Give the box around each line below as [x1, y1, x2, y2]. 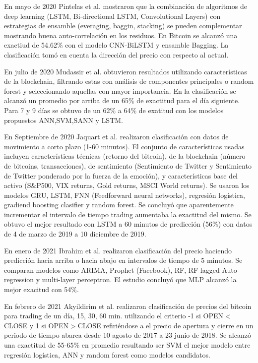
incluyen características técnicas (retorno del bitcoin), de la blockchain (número [4, 151, 246, 161]
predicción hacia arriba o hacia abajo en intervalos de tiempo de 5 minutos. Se [4, 255, 243, 265]
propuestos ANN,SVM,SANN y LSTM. [4, 115, 123, 125]
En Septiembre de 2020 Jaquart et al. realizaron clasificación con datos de [4, 131, 229, 142]
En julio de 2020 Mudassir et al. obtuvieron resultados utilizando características [4, 66, 247, 76]
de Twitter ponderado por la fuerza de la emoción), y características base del [4, 170, 238, 181]
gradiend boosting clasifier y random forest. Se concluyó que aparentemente [4, 199, 234, 210]
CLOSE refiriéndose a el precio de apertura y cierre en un [77, 320, 254, 330]
